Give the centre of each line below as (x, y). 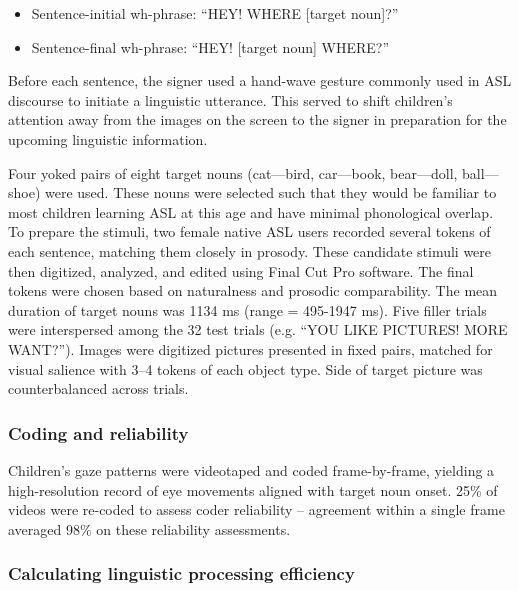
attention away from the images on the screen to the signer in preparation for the (257, 119)
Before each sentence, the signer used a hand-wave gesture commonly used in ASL (260, 80)
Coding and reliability (98, 432)
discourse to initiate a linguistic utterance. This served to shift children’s (230, 99)
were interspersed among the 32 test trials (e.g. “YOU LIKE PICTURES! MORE (258, 329)
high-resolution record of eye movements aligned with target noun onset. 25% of (253, 489)
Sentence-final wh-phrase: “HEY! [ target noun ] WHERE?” (210, 46)
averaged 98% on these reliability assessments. (149, 528)
